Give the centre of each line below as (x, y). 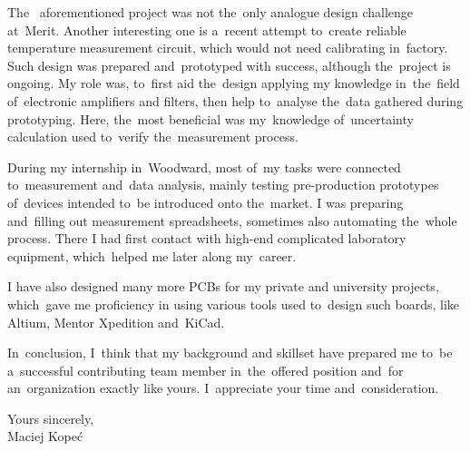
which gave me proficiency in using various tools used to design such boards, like (234, 304)
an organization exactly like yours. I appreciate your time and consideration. (223, 388)
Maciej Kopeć (45, 436)
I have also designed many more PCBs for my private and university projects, (223, 286)
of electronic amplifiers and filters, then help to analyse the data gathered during (235, 100)
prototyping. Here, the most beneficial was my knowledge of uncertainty (211, 118)
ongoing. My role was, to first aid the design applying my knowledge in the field (234, 83)
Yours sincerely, (51, 418)
